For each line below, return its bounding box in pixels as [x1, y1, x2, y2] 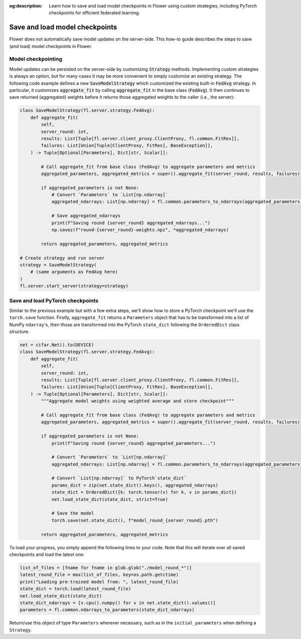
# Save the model [51, 511, 94, 516]
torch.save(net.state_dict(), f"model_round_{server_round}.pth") [51, 517, 218, 523]
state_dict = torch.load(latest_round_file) [20, 586, 131, 592]
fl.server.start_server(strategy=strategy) [20, 283, 129, 289]
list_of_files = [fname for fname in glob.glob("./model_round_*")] [20, 565, 192, 570]
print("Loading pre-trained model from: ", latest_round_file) [20, 579, 179, 584]
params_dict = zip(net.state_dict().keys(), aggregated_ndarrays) [51, 482, 218, 488]
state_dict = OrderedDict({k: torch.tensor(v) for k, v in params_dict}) [51, 490, 237, 495]
